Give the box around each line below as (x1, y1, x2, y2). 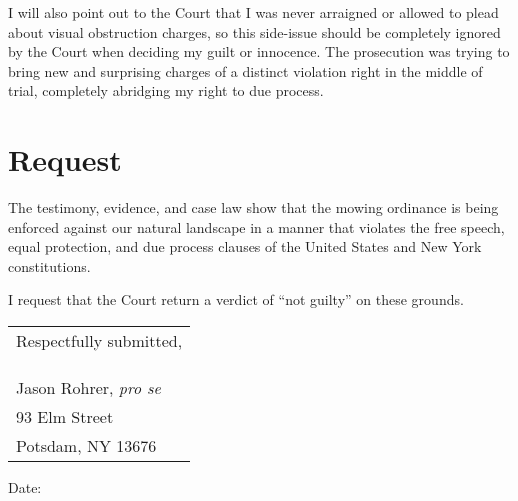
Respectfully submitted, (16, 329, 183, 353)
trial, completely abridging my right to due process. (8, 80, 324, 101)
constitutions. (8, 255, 91, 276)
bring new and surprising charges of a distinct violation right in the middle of (8, 60, 483, 81)
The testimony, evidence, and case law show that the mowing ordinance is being (8, 197, 499, 218)
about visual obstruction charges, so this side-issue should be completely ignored (8, 21, 501, 42)
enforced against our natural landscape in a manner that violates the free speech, (8, 216, 505, 237)
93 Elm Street (16, 405, 114, 429)
